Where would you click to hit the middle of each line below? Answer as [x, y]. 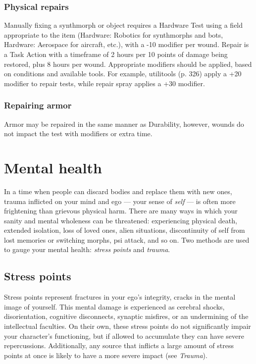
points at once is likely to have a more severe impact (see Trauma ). [106, 355]
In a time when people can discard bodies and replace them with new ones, [118, 191]
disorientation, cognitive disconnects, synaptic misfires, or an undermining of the [126, 316]
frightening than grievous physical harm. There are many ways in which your [121, 211]
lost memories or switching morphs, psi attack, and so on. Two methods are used [127, 239]
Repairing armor [38, 105]
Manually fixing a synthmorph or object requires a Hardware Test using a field [124, 25]
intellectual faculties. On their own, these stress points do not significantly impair [128, 326]
